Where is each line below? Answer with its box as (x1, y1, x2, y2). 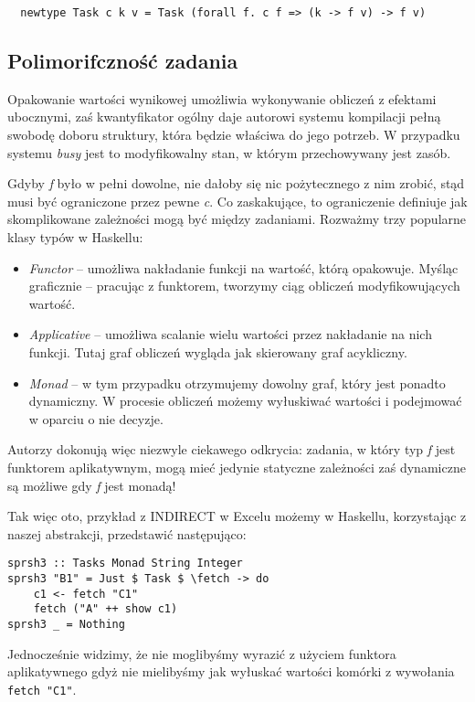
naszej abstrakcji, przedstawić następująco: (7, 524, 247, 543)
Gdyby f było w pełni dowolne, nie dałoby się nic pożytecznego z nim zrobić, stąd (7, 174, 465, 193)
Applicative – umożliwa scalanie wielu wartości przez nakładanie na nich (28, 324, 432, 344)
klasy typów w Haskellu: (7, 228, 143, 247)
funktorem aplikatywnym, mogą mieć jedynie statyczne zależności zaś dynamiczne (7, 457, 466, 476)
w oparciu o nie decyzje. (28, 409, 164, 428)
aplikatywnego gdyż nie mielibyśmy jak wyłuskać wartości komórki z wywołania (7, 662, 455, 681)
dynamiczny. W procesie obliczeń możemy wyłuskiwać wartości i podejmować (28, 391, 462, 410)
